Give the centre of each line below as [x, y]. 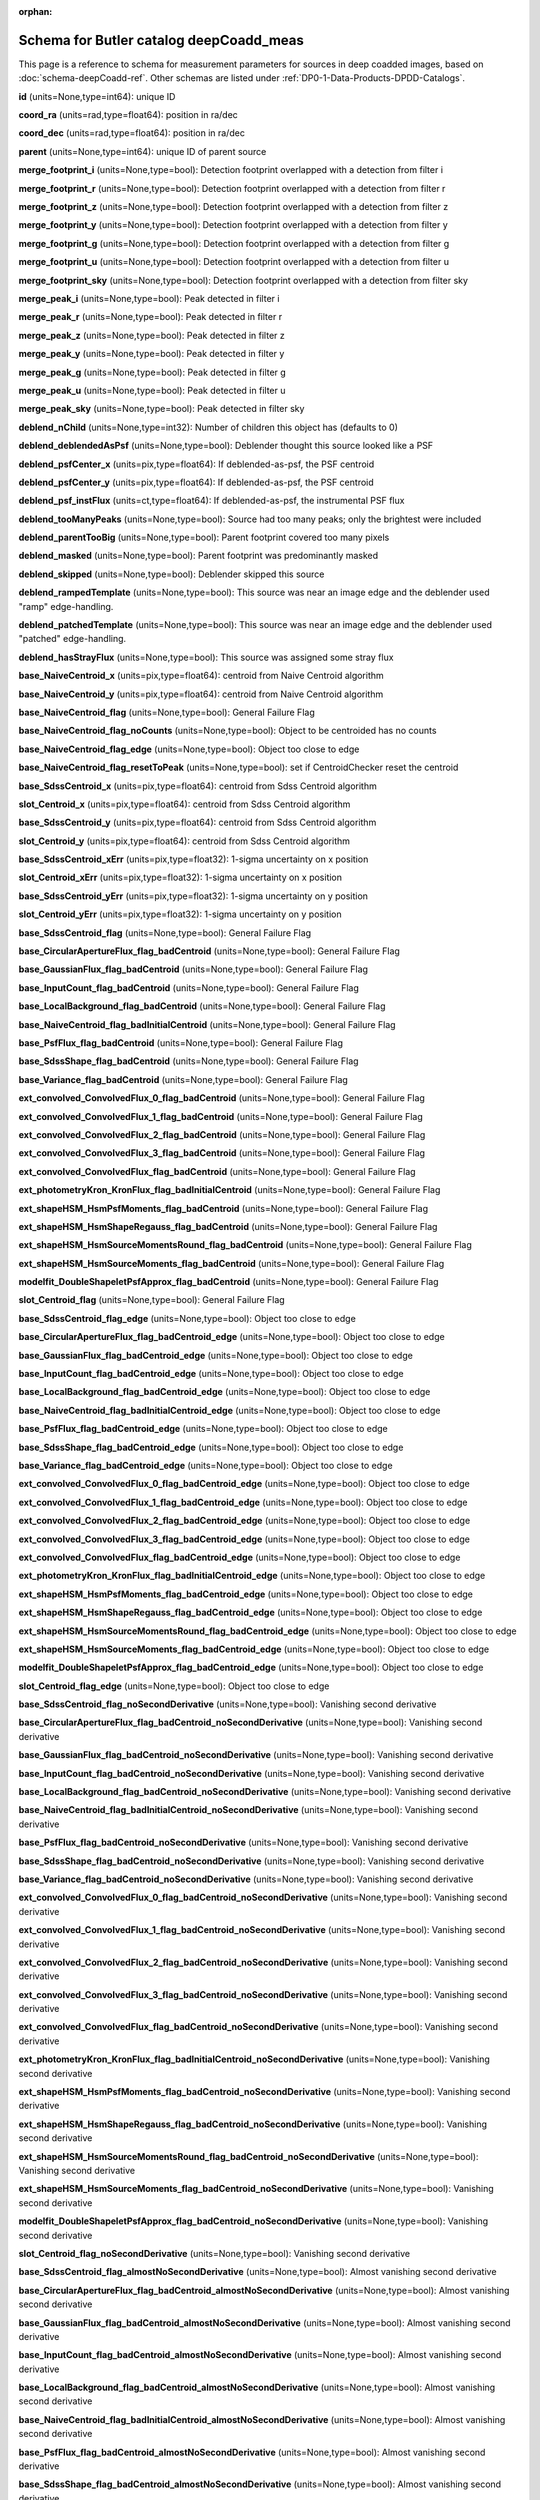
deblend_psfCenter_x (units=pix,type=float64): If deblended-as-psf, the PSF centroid [196, 464]
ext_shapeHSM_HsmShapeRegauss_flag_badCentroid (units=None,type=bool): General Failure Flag [228, 1226]
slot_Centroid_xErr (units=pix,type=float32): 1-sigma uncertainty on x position [180, 877]
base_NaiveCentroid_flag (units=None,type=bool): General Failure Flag [166, 712]
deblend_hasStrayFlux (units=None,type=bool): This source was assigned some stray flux [206, 657]
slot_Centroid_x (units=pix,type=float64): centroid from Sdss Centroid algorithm [184, 804]
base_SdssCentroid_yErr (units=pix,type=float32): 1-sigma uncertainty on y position [193, 896]
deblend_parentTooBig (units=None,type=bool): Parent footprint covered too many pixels [204, 537]
